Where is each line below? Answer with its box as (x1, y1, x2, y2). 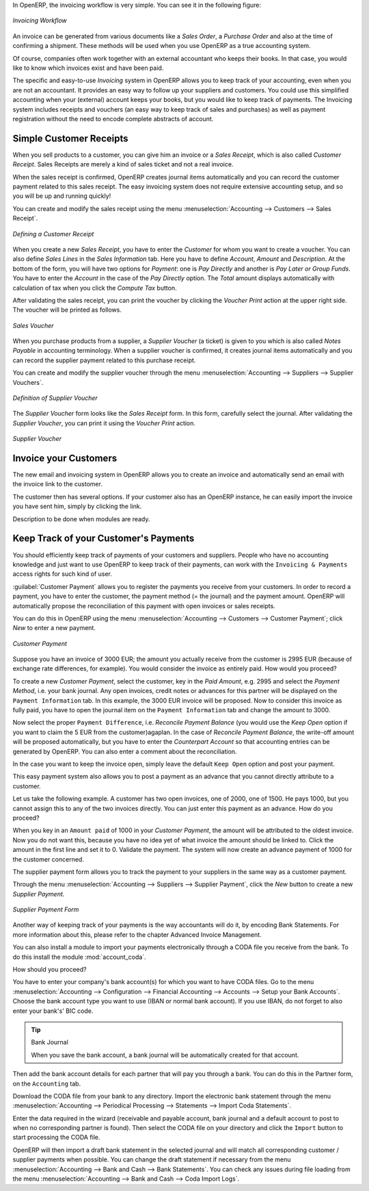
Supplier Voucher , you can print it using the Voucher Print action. (12, 418, 196, 427)
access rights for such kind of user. (12, 570, 113, 578)
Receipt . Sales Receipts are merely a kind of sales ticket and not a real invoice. (12, 160, 234, 168)
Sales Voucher (12, 321, 54, 329)
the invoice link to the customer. (12, 480, 102, 488)
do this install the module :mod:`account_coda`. (12, 953, 146, 961)
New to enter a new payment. (12, 624, 96, 632)
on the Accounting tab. (12, 1079, 81, 1088)
